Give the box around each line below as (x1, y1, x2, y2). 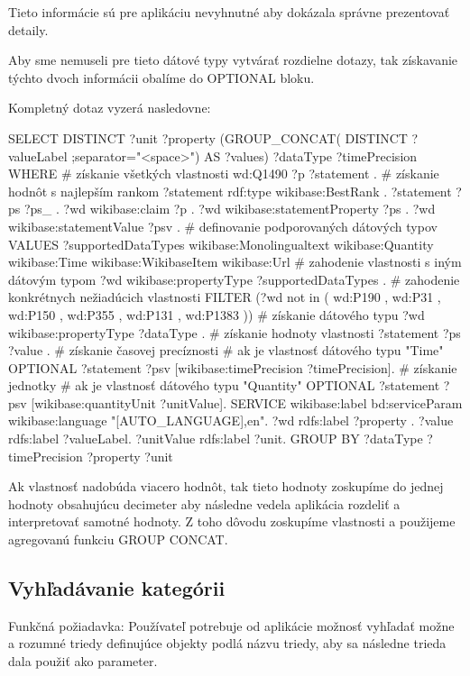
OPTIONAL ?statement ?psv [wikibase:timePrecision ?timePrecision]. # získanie (8, 358, 457, 377)
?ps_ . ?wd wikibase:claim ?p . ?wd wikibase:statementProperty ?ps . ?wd (23, 199, 436, 218)
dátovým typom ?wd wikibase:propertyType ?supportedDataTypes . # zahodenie (8, 269, 460, 288)
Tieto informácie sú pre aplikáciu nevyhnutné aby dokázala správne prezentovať (8, 3, 450, 21)
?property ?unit (87, 446, 173, 465)
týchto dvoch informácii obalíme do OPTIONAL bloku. (8, 68, 315, 87)
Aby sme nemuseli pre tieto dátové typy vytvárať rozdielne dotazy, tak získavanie (8, 50, 458, 69)
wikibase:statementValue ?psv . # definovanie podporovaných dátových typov (8, 216, 438, 235)
